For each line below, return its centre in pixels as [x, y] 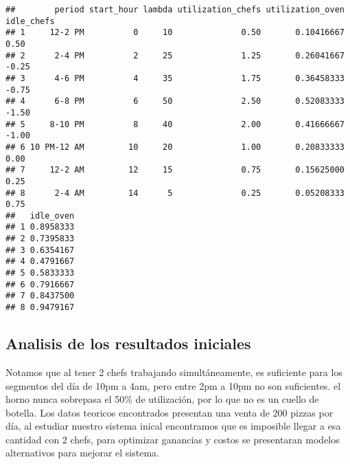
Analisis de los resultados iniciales [128, 343]
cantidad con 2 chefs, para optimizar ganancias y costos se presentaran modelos [173, 439]
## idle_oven [40, 216]
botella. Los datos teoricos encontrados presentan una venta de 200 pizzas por [170, 412]
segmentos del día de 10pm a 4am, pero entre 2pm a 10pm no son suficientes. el [173, 385]
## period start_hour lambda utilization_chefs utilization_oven [175, 10]
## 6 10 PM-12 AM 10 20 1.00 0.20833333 [175, 147]
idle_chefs [30, 21]
